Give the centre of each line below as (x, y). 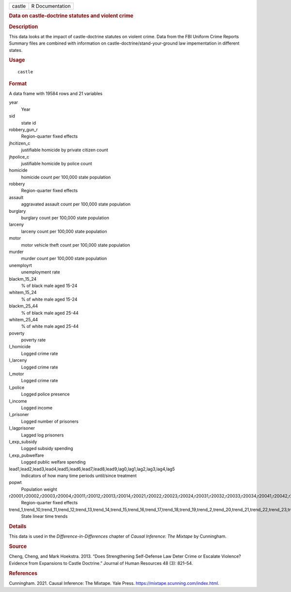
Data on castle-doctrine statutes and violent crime (71, 16)
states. (16, 50)
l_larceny (18, 360)
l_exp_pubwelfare (26, 455)
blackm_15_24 (23, 279)
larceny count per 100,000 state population (64, 231)
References (23, 573)
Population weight (39, 489)
